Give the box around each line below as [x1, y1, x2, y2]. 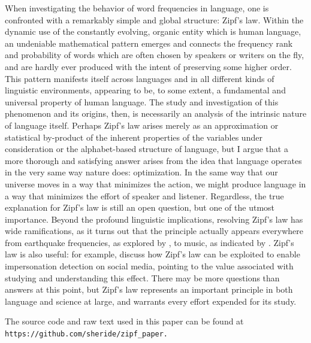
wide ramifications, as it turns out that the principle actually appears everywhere [5, 224, 303, 237]
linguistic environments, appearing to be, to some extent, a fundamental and [5, 84, 286, 96]
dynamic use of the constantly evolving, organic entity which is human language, [5, 25, 301, 38]
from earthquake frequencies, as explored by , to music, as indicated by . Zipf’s [5, 236, 294, 248]
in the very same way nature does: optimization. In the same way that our [5, 166, 278, 178]
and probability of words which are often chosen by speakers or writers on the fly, [5, 48, 304, 61]
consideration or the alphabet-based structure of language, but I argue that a [5, 142, 288, 155]
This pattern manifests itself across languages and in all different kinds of [5, 72, 274, 84]
